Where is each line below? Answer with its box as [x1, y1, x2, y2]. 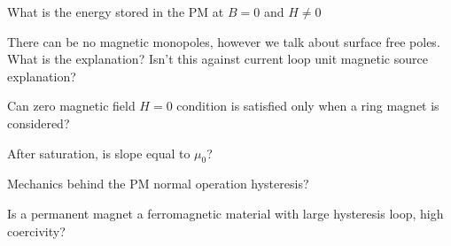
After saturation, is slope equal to [7, 143, 191, 162]
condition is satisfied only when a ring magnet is [176, 96, 439, 115]
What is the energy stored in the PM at [7, 3, 224, 20]
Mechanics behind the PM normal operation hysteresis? [7, 174, 309, 193]
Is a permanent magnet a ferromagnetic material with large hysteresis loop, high [7, 204, 444, 222]
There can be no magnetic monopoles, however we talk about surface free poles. [7, 32, 440, 50]
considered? [7, 113, 70, 132]
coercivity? [7, 221, 66, 240]
